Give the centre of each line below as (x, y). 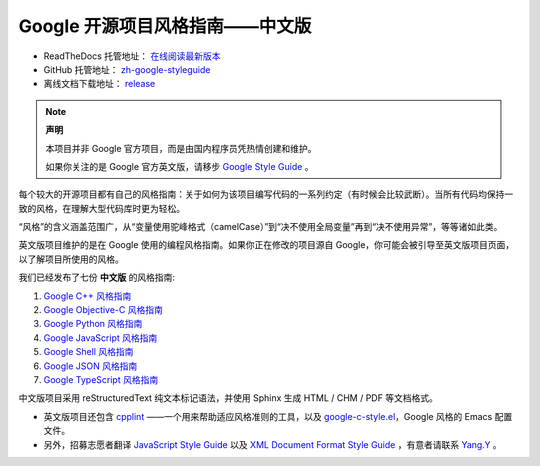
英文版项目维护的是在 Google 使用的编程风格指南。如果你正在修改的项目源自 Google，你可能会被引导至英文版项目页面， (266, 245)
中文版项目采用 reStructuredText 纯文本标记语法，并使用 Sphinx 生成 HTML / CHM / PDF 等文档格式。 (228, 398)
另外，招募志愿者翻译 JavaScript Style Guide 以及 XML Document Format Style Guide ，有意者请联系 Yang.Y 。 (272, 444)
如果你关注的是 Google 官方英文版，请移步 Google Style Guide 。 (179, 166)
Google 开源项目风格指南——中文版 (165, 26)
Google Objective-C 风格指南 (103, 310)
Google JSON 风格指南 (90, 366)
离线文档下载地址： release (99, 84)
